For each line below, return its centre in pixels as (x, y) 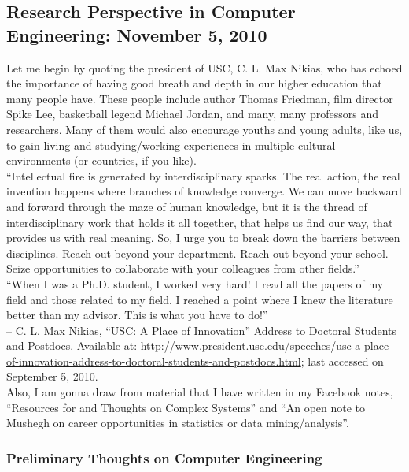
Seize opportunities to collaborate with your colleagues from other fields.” (183, 268)
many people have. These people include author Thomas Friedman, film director (200, 98)
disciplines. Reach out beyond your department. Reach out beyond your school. (197, 253)
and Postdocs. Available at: (72, 346)
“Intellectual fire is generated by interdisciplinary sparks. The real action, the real (203, 175)
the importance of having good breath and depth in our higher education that (194, 83)
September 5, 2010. (52, 376)
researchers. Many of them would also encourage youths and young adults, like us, (204, 129)
